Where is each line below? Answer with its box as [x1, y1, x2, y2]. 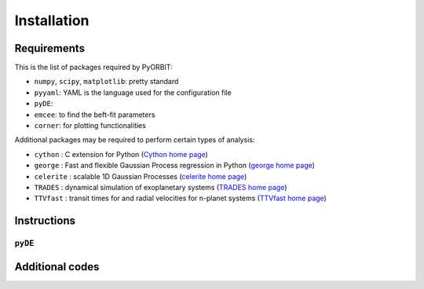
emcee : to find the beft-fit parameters [34, 110, 155, 119]
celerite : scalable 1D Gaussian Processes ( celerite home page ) [34, 171, 247, 181]
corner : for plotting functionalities [34, 121, 147, 130]
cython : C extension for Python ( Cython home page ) [34, 149, 208, 159]
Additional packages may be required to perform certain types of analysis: [14, 135, 255, 144]
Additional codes [14, 260, 100, 273]
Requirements [14, 42, 86, 55]
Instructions [14, 214, 76, 228]
